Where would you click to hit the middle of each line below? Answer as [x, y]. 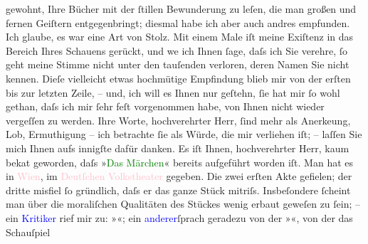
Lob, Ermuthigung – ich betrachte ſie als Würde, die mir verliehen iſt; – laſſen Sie [184, 134]
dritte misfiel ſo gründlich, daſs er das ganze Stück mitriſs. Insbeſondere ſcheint [178, 190]
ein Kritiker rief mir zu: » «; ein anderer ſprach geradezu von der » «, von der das [179, 217]
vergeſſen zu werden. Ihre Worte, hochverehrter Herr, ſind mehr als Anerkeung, [178, 120]
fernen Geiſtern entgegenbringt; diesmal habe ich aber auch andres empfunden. [178, 22]
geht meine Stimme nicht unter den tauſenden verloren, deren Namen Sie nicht [178, 64]
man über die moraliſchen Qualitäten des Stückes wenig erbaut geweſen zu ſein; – [183, 204]
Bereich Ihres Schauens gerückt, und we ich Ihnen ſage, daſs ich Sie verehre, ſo [177, 50]
